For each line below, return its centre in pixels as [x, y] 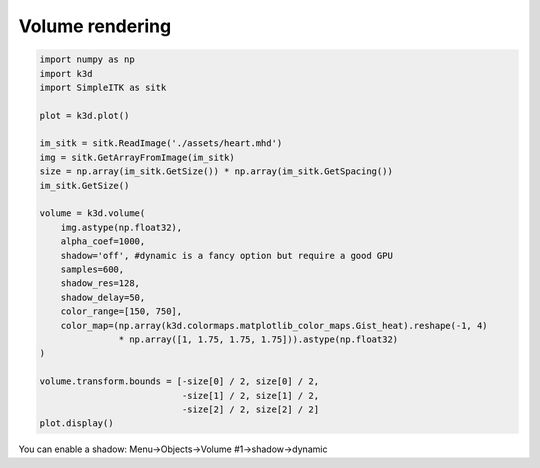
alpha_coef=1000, [103, 241]
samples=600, [92, 269]
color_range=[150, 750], [121, 311]
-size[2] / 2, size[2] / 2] [250, 409]
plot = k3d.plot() [84, 115]
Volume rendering [95, 26]
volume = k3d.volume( [92, 213]
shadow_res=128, [100, 283]
